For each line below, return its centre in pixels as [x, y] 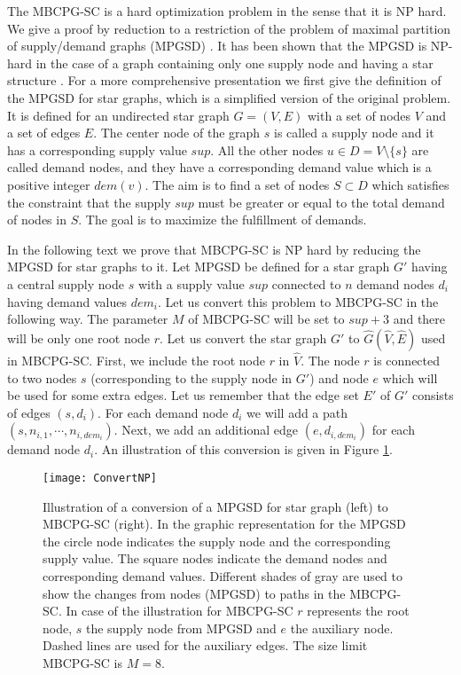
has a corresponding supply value [97, 149]
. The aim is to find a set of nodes [237, 184]
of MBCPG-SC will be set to [266, 319]
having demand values [67, 301]
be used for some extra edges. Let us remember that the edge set [183, 395]
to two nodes [42, 377]
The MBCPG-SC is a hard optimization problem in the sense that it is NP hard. [227, 11]
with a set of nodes [359, 115]
